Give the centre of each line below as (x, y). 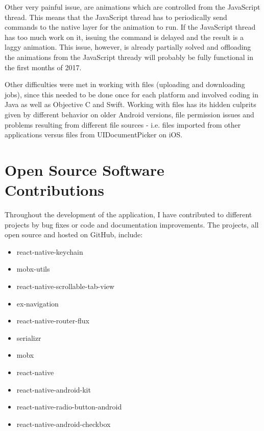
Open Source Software (85, 169)
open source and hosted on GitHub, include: (74, 234)
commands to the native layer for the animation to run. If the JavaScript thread (130, 27)
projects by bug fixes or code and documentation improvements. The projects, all (132, 224)
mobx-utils (33, 269)
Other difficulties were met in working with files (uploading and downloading (125, 84)
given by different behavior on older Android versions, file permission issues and (129, 114)
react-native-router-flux (53, 321)
